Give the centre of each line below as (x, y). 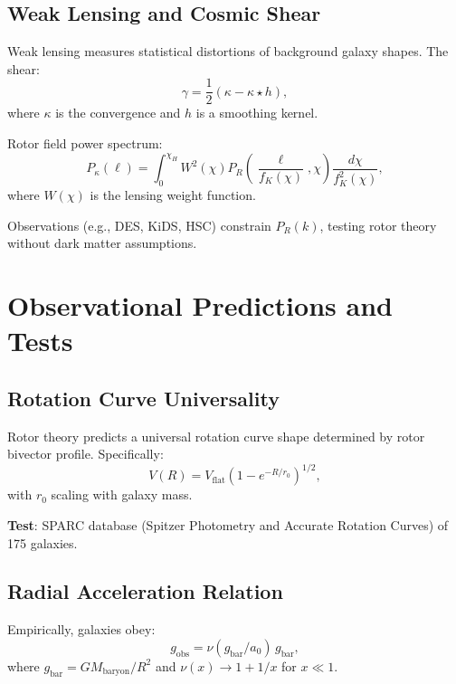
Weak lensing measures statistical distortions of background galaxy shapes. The (228, 51)
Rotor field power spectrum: (85, 143)
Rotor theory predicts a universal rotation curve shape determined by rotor (216, 436)
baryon (116, 672)
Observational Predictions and (200, 305)
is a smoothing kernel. (257, 113)
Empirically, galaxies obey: (81, 629)
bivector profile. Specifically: (85, 454)
